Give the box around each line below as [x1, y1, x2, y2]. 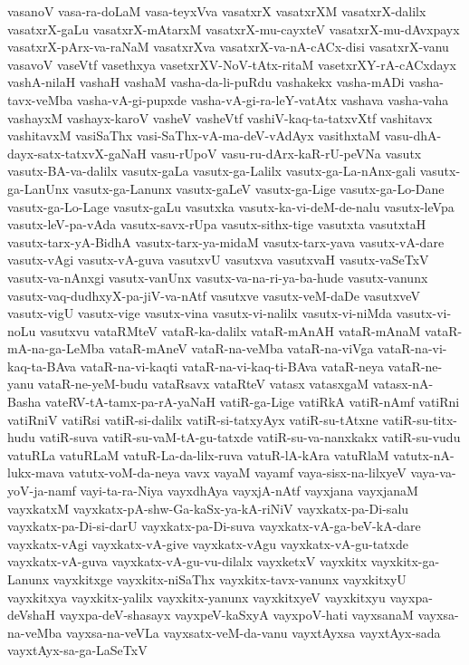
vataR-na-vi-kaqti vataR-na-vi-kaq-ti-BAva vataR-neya [80, 356, 384, 375]
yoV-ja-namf [7, 481, 76, 500]
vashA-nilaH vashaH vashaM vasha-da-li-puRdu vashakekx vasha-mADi [7, 72, 405, 92]
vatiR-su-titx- [382, 410, 457, 429]
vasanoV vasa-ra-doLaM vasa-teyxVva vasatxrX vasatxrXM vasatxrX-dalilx [7, 2, 426, 20]
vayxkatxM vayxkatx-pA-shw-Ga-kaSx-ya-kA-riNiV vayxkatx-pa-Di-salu [7, 498, 409, 517]
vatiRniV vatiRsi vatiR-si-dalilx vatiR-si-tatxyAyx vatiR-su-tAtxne [7, 410, 378, 429]
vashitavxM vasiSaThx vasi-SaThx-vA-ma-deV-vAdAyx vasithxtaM [7, 126, 381, 145]
